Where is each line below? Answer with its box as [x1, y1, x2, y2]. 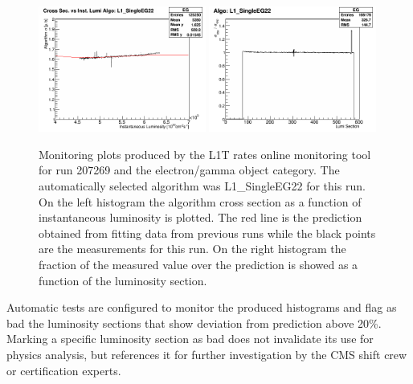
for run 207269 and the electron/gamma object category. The [39, 161, 340, 178]
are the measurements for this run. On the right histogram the [39, 240, 346, 257]
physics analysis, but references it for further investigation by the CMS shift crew [6, 345, 407, 362]
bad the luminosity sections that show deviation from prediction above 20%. [6, 314, 382, 331]
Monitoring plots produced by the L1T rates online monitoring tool [39, 145, 371, 162]
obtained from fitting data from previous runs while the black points [39, 224, 376, 241]
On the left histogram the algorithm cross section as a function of [39, 193, 362, 210]
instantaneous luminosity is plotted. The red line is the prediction [39, 209, 362, 226]
